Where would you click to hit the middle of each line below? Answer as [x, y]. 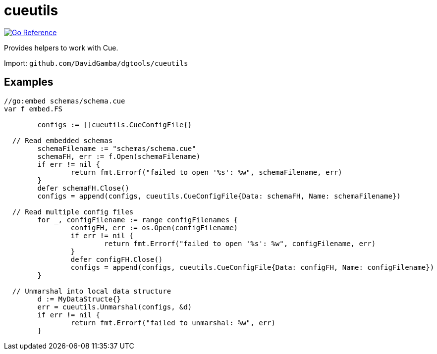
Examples [29, 82]
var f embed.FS [33, 109]
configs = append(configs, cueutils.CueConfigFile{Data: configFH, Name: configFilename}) [252, 267]
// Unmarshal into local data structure [92, 291]
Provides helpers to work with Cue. [61, 48]
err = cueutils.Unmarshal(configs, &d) [115, 307]
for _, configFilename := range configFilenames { [138, 220]
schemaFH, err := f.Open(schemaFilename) [119, 156]
